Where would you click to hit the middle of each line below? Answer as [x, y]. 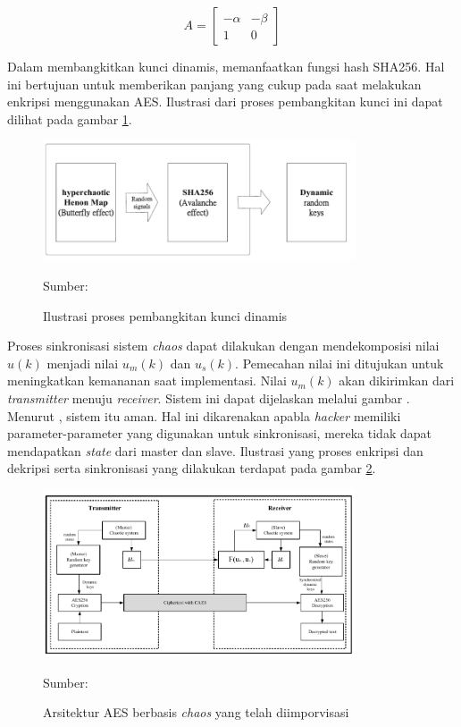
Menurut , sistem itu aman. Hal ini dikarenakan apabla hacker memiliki [204, 415]
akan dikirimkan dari [397, 380]
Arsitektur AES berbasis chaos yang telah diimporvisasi [196, 712]
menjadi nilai [83, 363]
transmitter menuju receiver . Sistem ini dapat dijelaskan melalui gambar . [209, 397]
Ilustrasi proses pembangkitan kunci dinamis [165, 315]
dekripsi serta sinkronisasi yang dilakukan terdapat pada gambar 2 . [192, 468]
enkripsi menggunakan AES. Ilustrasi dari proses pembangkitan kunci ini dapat [225, 101]
